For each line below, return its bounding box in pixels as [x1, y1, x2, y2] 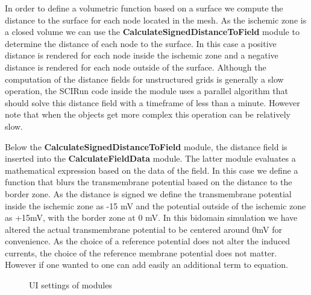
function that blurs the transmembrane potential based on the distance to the [5, 176, 292, 188]
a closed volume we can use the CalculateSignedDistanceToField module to [5, 25, 300, 38]
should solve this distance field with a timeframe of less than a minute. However [5, 96, 300, 109]
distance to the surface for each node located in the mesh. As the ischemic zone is [5, 13, 307, 26]
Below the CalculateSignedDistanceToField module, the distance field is [5, 140, 287, 153]
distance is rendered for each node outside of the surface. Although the [5, 60, 266, 73]
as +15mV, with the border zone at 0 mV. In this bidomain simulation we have [5, 211, 298, 224]
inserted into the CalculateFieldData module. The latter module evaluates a [5, 152, 296, 165]
